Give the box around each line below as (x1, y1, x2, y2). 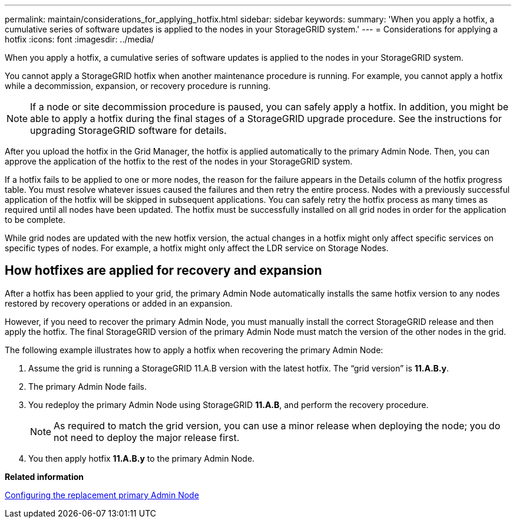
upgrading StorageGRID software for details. (30, 124, 227, 136)
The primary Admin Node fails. (28, 381, 147, 392)
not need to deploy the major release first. (54, 431, 240, 443)
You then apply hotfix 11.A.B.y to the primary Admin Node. (28, 453, 255, 463)
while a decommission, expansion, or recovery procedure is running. (5, 81, 271, 91)
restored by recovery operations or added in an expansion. (5, 298, 233, 308)
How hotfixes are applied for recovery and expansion (5, 263, 322, 278)
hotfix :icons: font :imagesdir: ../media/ (5, 34, 154, 44)
